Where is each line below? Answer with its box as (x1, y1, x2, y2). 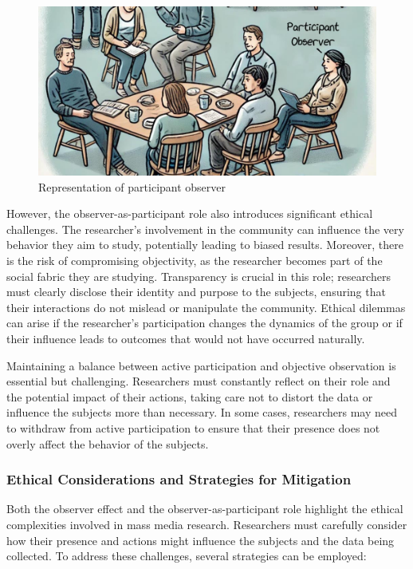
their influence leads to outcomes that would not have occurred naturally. (6, 330, 365, 346)
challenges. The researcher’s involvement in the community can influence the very (6, 220, 404, 237)
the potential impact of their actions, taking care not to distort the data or (6, 388, 373, 405)
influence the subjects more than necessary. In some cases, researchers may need (6, 404, 398, 421)
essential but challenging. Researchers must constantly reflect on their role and (6, 373, 391, 389)
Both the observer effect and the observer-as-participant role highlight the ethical (6, 500, 403, 517)
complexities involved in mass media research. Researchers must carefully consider (6, 516, 407, 532)
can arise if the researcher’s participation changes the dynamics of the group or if (6, 314, 403, 331)
